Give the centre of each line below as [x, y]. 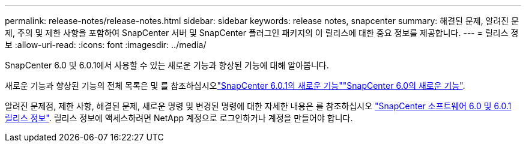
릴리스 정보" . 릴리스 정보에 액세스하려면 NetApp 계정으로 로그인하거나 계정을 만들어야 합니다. [179, 118]
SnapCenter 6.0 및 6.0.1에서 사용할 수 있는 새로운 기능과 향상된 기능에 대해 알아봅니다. [167, 65]
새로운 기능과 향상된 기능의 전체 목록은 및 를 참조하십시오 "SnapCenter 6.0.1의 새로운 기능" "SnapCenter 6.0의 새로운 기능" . [235, 85]
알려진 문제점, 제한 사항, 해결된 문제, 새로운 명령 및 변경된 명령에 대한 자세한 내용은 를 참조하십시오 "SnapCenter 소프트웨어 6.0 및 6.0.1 [258, 106]
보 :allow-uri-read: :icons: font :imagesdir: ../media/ [106, 45]
